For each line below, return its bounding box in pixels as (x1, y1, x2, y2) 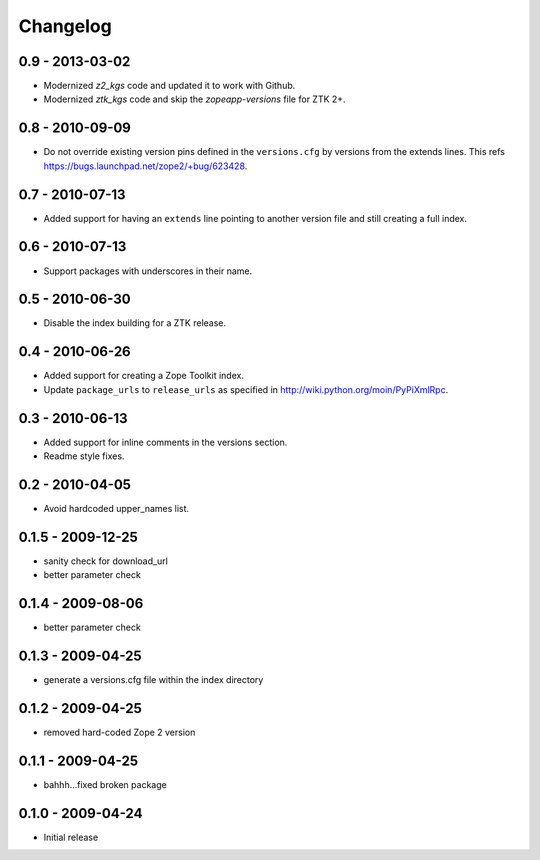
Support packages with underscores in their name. (43, 265, 253, 277)
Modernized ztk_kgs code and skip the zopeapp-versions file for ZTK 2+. (43, 93, 346, 105)
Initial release (43, 831, 99, 843)
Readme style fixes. (43, 450, 125, 462)
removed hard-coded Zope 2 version (43, 726, 196, 738)
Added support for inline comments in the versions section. (43, 436, 288, 448)
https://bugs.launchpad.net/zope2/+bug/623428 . (43, 160, 248, 172)
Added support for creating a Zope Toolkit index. (43, 370, 245, 382)
